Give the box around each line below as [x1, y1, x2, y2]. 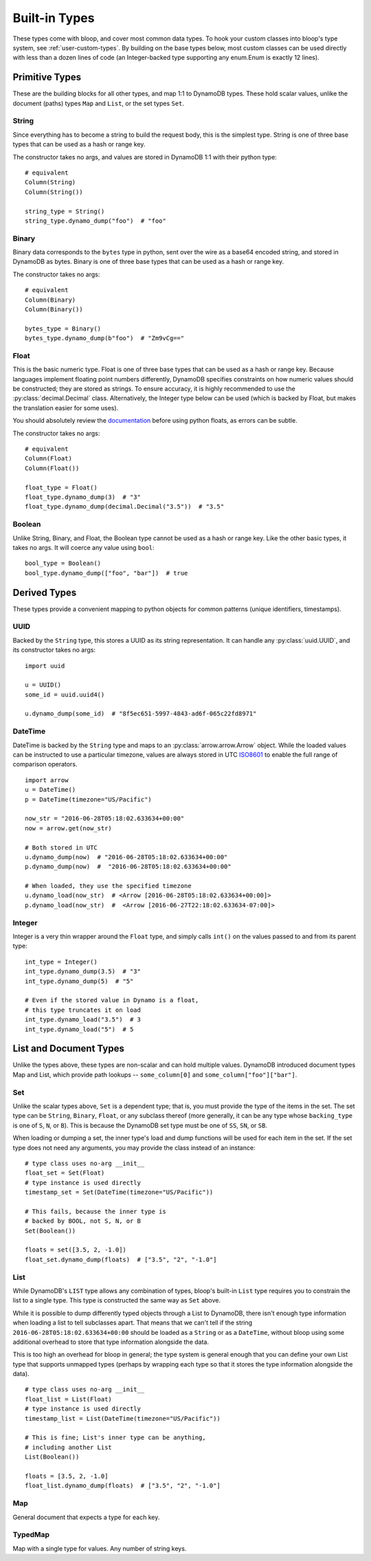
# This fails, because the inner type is [25, 1207, 166, 1215]
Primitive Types [12, 71, 82, 83]
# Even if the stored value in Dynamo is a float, [25, 997, 199, 1004]
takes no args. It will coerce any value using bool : [12, 543, 155, 551]
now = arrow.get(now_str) [25, 824, 113, 832]
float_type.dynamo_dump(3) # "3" [25, 493, 141, 501]
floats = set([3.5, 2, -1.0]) [25, 1246, 127, 1254]
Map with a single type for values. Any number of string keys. [12, 1544, 187, 1553]
